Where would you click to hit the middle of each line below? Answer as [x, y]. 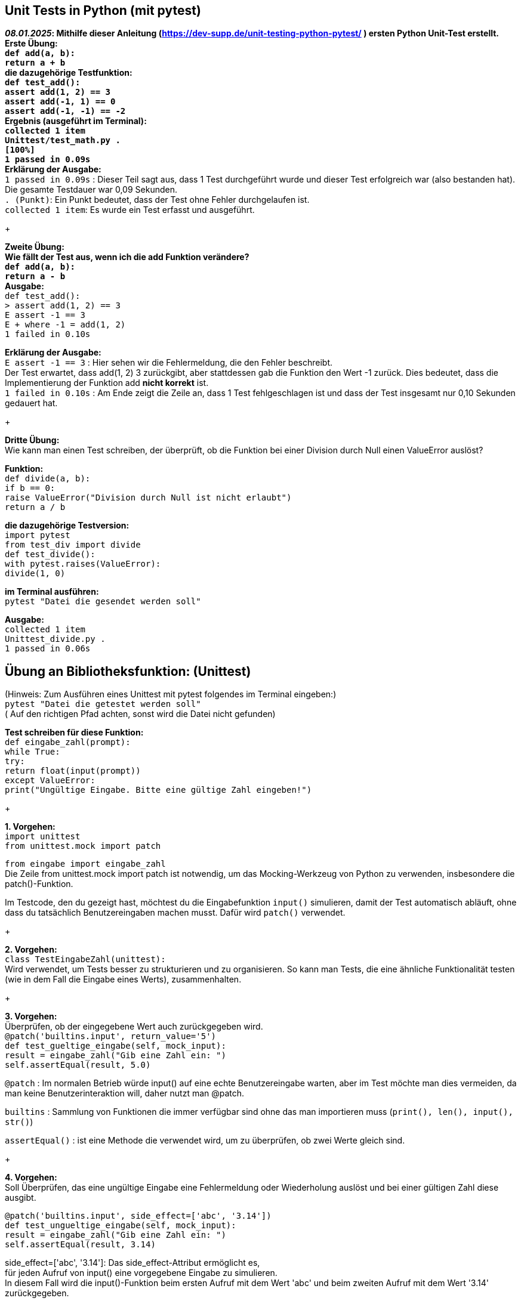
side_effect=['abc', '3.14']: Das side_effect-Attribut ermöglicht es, [132, 1263]
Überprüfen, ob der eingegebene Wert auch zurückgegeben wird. [134, 1027]
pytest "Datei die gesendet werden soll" [103, 602]
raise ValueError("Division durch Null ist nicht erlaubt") [148, 498]
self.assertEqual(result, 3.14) [80, 1245]
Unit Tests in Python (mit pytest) [103, 10]
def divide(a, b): [48, 479]
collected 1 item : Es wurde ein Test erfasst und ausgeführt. [130, 210]
